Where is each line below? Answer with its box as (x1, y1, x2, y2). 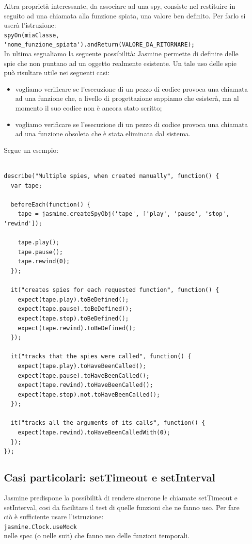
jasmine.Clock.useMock (4, 523, 77, 530)
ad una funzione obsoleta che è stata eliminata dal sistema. (15, 128, 190, 139)
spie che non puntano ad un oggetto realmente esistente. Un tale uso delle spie (4, 58, 236, 68)
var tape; (11, 182, 42, 189)
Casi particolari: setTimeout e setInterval (4, 470, 216, 485)
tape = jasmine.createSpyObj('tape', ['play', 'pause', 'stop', (17, 210, 230, 218)
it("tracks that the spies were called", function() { (11, 353, 191, 360)
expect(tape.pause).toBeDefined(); (17, 305, 132, 313)
